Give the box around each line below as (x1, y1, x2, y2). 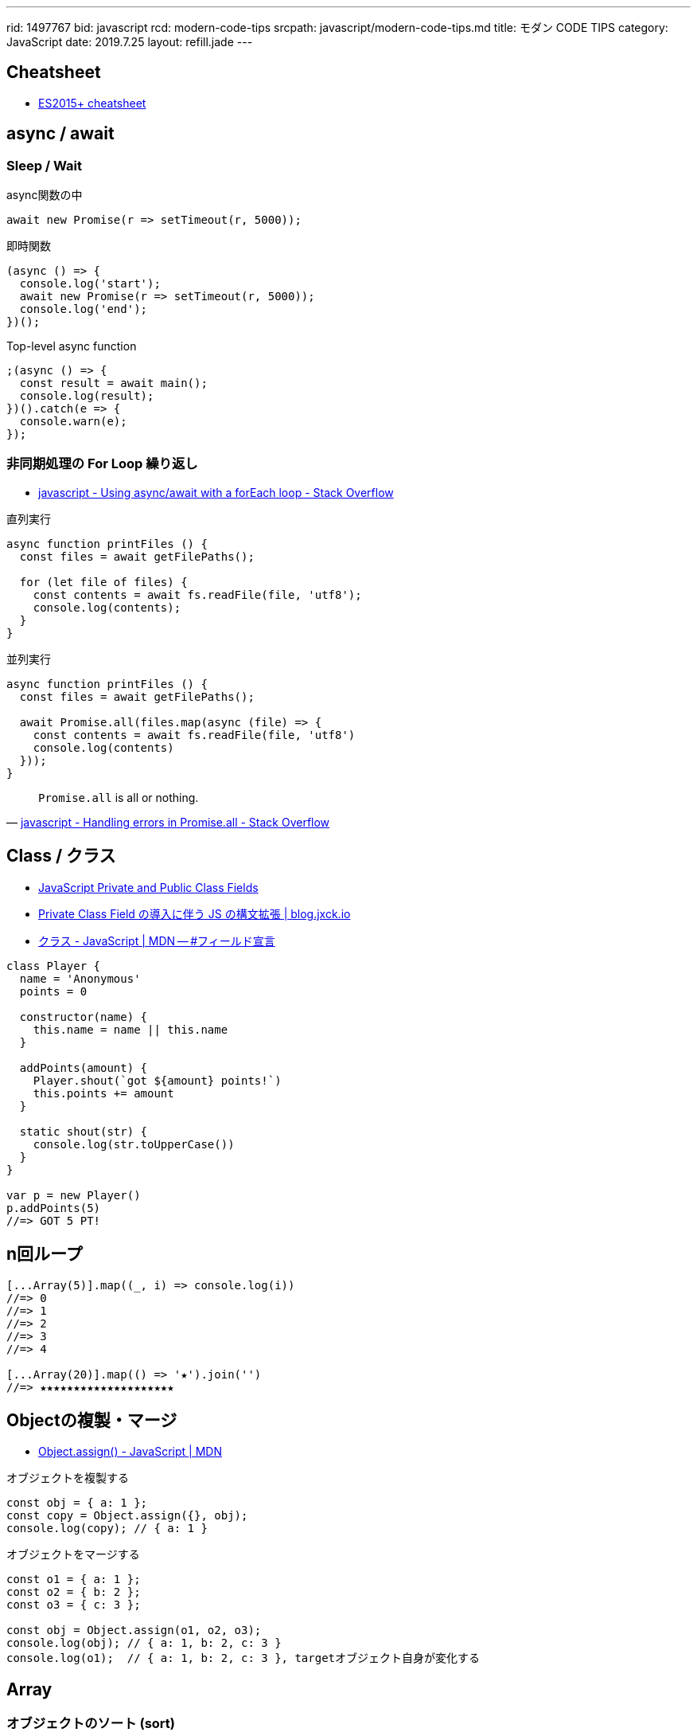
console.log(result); (19, 389, 154, 403)
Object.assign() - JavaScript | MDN (38, 1445, 222, 1459)
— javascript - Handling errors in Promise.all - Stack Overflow (6, 815, 330, 829)
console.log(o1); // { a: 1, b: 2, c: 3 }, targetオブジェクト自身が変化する (6, 1652, 481, 1665)
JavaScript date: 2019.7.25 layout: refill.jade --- (6, 35, 253, 49)
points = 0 (19, 984, 88, 998)
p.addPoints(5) (6, 1201, 101, 1214)
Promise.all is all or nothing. (38, 790, 199, 804)
